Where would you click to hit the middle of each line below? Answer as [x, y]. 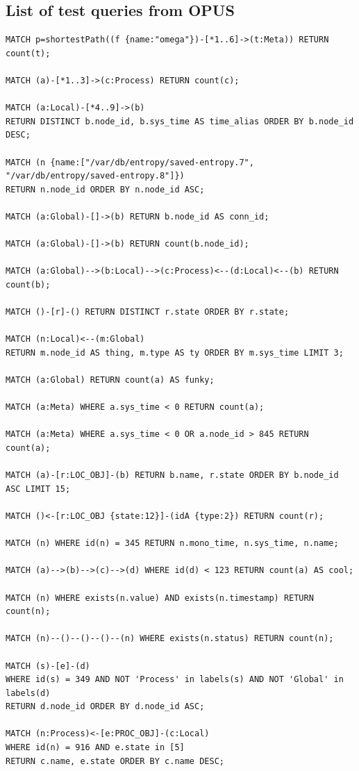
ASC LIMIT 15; [38, 489]
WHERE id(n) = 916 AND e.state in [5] [95, 748]
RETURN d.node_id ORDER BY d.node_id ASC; [105, 707]
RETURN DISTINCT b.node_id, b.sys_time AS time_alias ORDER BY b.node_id [180, 121]
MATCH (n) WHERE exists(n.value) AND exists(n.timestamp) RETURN [160, 598]
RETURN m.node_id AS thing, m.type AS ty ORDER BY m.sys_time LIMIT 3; [175, 353]
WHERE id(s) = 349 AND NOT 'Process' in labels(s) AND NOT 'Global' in [175, 680]
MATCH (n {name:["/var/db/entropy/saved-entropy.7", [130, 162]
